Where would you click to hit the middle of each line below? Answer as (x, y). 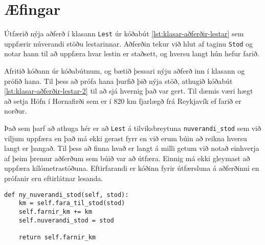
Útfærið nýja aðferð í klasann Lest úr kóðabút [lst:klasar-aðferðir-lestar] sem (124, 34)
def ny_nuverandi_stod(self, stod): (67, 195)
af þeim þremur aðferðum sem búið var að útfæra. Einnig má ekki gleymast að (127, 158)
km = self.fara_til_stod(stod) (72, 203)
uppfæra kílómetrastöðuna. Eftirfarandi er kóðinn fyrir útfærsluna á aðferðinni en (132, 168)
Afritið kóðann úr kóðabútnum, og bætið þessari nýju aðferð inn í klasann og (125, 71)
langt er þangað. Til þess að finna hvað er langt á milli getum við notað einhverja (132, 148)
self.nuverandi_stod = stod (66, 220)
